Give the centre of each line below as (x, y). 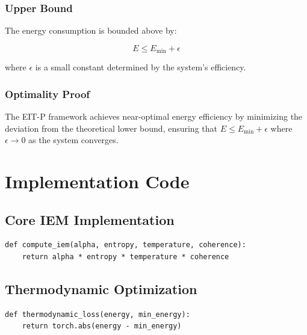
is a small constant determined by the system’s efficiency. (141, 67)
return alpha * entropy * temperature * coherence (126, 257)
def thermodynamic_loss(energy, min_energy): (98, 314)
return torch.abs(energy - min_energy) (102, 326)
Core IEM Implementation (90, 219)
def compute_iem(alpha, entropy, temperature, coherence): (126, 245)
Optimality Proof (48, 94)
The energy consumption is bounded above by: (91, 30)
